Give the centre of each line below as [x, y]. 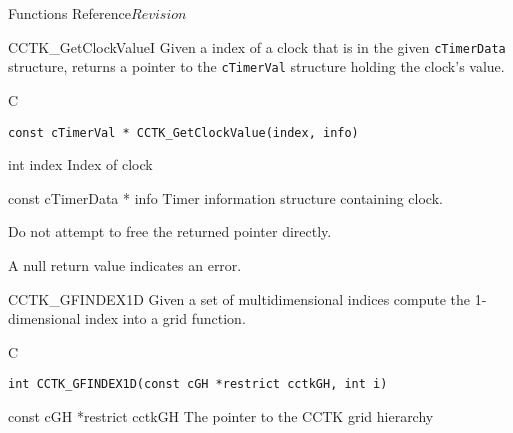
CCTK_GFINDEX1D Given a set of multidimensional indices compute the [239, 298]
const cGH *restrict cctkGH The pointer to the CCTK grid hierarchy [221, 415]
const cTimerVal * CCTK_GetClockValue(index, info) [183, 132]
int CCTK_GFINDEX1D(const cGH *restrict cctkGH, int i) [198, 384]
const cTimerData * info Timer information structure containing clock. [225, 197]
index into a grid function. [165, 318]
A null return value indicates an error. [125, 264]
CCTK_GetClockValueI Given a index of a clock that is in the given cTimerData [257, 46]
